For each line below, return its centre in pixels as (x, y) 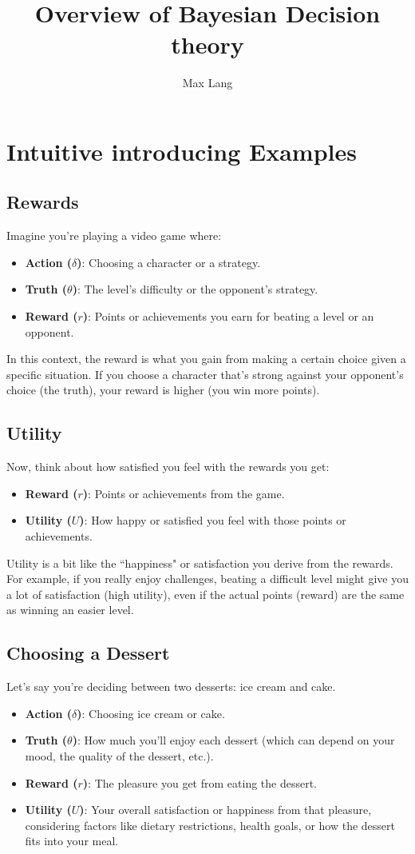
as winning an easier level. (70, 610)
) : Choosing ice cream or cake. (151, 713)
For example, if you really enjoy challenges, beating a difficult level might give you (207, 579)
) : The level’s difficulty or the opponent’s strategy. (195, 289)
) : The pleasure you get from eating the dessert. (200, 782)
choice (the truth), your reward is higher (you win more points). (163, 390)
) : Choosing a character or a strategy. (169, 262)
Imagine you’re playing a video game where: (114, 235)
